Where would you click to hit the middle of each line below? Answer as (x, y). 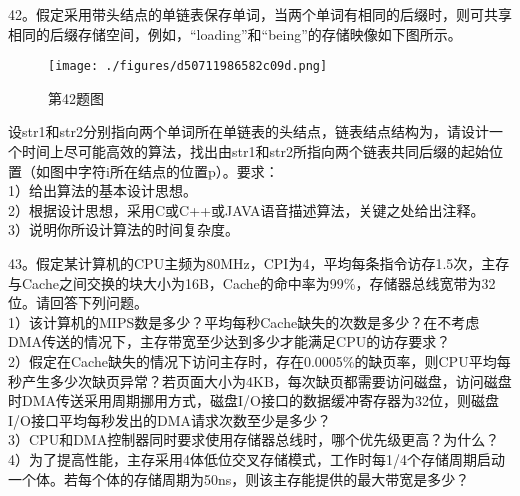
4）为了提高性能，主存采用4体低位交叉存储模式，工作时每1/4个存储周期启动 (256, 458)
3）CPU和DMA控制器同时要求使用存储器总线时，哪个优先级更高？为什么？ (254, 439)
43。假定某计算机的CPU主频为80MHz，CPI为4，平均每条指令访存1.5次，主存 (259, 263)
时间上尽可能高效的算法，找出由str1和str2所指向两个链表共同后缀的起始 (255, 151)
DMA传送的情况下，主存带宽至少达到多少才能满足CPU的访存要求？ (229, 341)
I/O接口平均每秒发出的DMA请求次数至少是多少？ (169, 419)
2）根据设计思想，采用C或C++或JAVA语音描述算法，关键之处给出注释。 (246, 209)
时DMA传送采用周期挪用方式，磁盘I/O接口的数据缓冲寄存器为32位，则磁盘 (253, 400)
